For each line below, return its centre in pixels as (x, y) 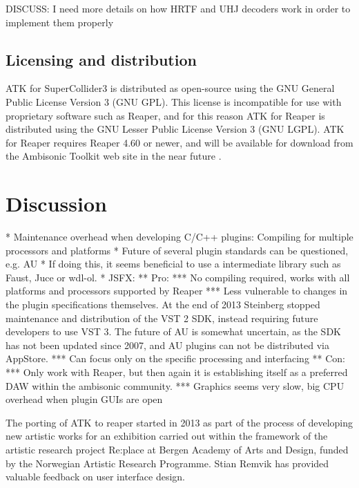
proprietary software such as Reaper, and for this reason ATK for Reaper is (165, 115)
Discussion (56, 204)
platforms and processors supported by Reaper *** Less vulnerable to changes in (177, 291)
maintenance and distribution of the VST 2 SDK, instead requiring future (162, 318)
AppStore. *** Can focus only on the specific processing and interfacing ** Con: (175, 358)
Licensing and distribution (101, 59)
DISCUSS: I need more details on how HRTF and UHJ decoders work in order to (178, 8)
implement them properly (60, 22)
